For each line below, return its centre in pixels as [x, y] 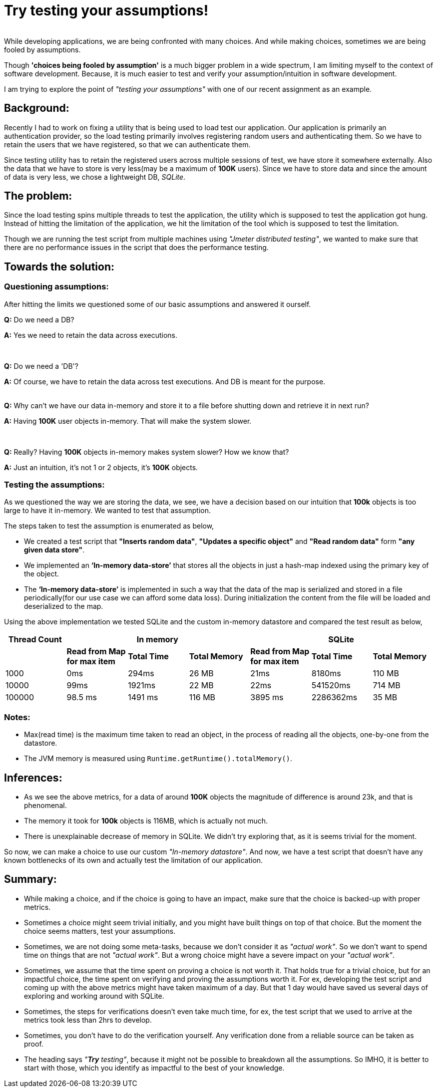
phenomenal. [45, 805]
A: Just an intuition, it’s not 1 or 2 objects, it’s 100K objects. [101, 467]
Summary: [30, 879]
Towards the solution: [59, 267]
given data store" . [54, 550]
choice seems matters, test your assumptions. [100, 931]
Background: [37, 108]
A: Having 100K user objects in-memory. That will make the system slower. [128, 421]
